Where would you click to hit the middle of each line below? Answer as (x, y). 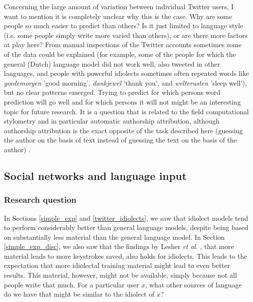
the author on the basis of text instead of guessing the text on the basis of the (120, 140)
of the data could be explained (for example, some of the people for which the (120, 54)
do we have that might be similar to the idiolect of (79, 294)
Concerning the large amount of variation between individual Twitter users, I (119, 6)
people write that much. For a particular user (72, 284)
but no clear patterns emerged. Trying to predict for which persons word (112, 92)
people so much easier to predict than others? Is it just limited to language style (124, 26)
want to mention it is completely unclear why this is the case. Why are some (118, 16)
